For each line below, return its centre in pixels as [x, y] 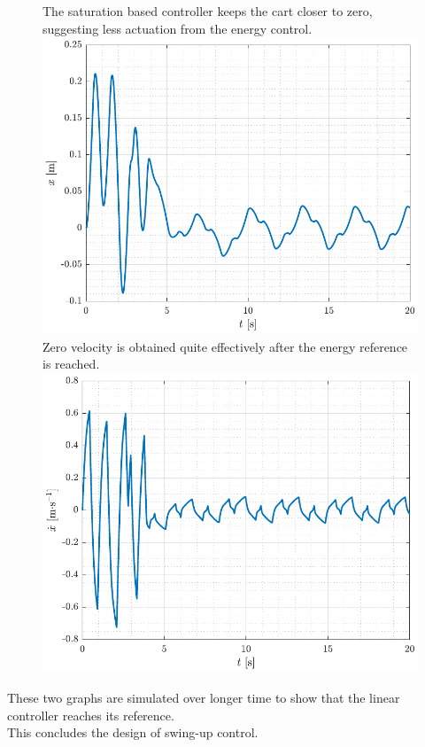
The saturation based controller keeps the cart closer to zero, [208, 11]
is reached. [71, 364]
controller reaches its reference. [91, 715]
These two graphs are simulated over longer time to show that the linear [204, 697]
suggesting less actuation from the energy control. [178, 28]
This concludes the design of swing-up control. [133, 732]
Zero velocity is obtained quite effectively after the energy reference [225, 346]
